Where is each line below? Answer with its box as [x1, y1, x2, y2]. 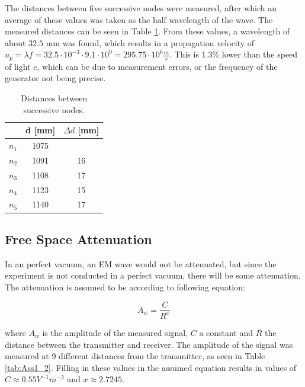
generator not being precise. [5, 72, 106, 84]
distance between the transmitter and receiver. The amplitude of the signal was [5, 338, 293, 350]
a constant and [199, 326, 253, 338]
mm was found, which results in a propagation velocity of [46, 36, 255, 49]
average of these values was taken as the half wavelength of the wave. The [5, 13, 273, 25]
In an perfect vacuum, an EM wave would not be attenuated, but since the [5, 257, 277, 270]
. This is [169, 48, 199, 60]
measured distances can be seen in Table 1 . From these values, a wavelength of [5, 25, 290, 37]
